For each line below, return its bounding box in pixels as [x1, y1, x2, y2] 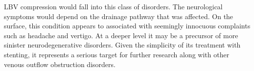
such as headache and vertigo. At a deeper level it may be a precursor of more [4, 30, 238, 40]
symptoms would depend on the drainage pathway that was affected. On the [4, 11, 233, 21]
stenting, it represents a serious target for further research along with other [4, 49, 230, 59]
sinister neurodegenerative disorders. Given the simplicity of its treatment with [4, 40, 241, 50]
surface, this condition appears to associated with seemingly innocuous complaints [4, 21, 251, 31]
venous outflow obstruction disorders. [4, 59, 115, 69]
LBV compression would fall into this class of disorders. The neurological [4, 1, 223, 11]
